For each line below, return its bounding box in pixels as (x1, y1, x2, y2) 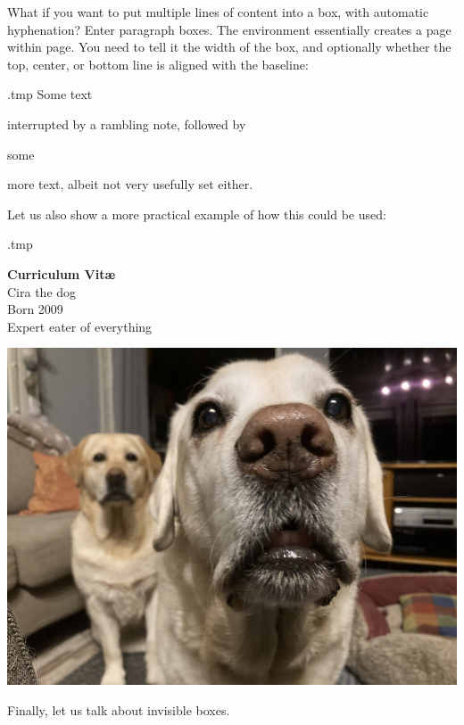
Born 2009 (7, 300, 63, 318)
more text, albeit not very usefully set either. (7, 175, 253, 194)
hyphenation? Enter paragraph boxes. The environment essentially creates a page (7, 20, 452, 38)
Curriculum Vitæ (7, 264, 116, 283)
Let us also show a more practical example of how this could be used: (7, 204, 386, 223)
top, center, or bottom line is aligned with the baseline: (7, 54, 309, 73)
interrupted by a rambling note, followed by (7, 114, 246, 133)
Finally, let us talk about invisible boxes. (7, 701, 230, 720)
